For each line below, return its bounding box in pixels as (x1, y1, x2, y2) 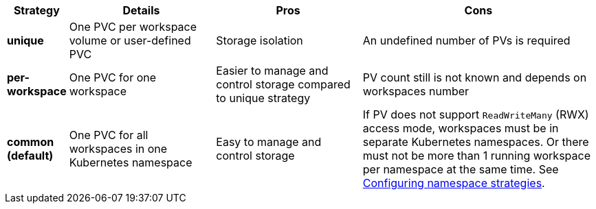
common (7, 135, 54, 149)
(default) (7, 149, 54, 162)
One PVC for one (69, 71, 157, 84)
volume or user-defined (69, 34, 191, 47)
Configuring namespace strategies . (362, 176, 545, 190)
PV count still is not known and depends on (362, 71, 587, 84)
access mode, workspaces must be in (362, 121, 559, 135)
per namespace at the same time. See (362, 162, 559, 176)
